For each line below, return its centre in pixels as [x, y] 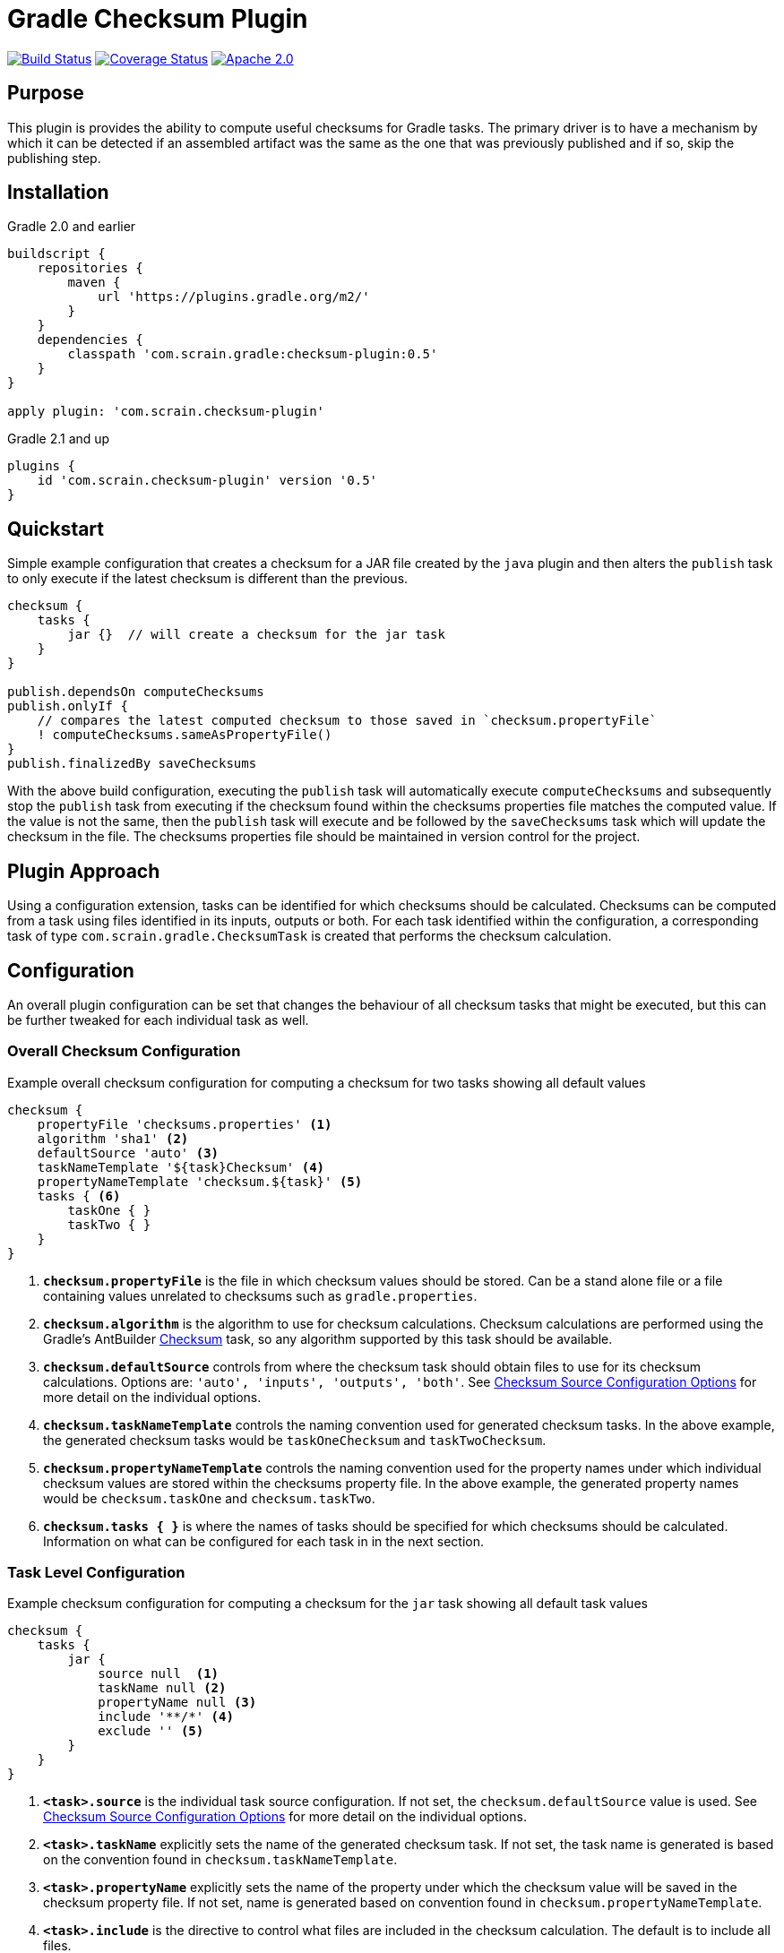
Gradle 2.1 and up [59, 439]
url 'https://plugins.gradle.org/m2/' [234, 297]
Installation [58, 193]
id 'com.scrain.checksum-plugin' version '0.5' [207, 481]
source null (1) [159, 1674]
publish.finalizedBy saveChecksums [132, 764]
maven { [94, 283]
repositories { [90, 268]
